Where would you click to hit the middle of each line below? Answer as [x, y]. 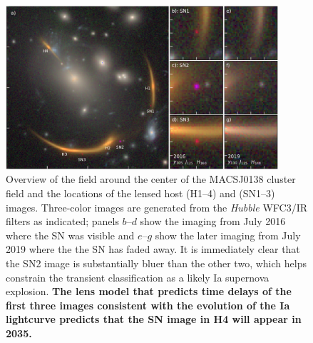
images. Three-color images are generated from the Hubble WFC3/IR [157, 207]
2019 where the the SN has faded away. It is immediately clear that [153, 249]
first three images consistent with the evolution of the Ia [148, 305]
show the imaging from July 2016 [213, 221]
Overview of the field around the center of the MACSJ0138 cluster [151, 179]
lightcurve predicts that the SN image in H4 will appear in [154, 319]
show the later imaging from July [228, 235]
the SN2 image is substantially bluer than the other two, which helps [156, 263]
